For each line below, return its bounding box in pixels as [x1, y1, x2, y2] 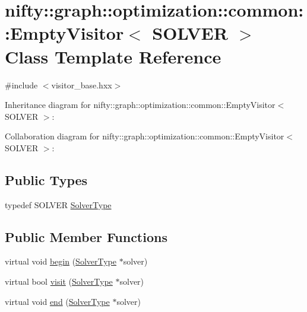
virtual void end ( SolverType [5, 295, 110, 307]
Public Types [5, 170, 88, 189]
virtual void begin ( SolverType [5, 255, 116, 268]
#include [5, 78, 38, 91]
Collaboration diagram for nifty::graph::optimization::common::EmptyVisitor [5, 130, 284, 142]
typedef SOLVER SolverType [5, 198, 112, 211]
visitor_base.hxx [51, 78, 112, 91]
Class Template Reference [5, 44, 221, 68]
